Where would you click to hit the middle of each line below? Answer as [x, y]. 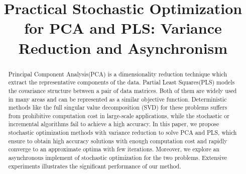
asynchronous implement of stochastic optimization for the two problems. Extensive [118, 158]
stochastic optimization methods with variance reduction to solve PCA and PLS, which [122, 133]
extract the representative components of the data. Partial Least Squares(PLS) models [121, 82]
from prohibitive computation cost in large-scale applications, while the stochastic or [119, 115]
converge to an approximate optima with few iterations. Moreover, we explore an [114, 149]
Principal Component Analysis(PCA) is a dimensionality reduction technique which [118, 74]
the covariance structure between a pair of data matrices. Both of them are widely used [122, 90]
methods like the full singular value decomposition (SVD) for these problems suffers [118, 107]
